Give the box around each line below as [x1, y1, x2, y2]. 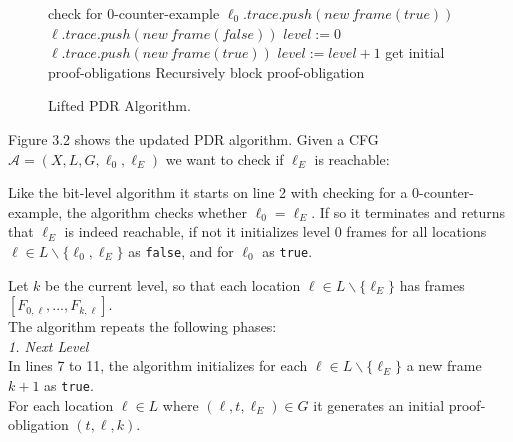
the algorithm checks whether [66, 201, 247, 222]
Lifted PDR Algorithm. [48, 95, 191, 116]
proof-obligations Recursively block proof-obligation [48, 61, 365, 82]
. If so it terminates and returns [311, 201, 506, 222]
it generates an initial [313, 394, 445, 415]
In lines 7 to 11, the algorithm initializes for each [8, 355, 308, 376]
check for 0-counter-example [48, 3, 220, 23]
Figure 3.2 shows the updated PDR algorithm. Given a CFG [8, 128, 379, 149]
